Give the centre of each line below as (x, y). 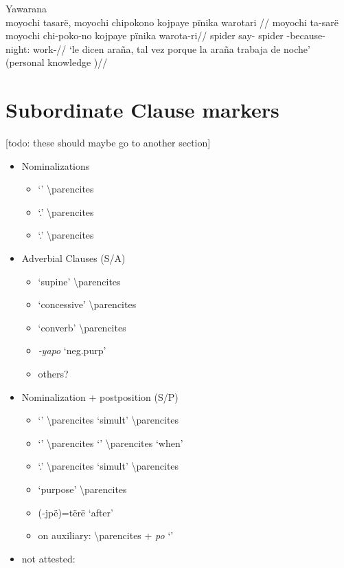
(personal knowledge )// (57, 62)
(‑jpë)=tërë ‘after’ (76, 512)
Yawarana (26, 8)
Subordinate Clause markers (142, 110)
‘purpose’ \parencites (82, 489)
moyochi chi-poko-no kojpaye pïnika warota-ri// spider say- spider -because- (165, 35)
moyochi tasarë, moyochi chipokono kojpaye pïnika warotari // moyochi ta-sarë (172, 22)
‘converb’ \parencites (82, 327)
